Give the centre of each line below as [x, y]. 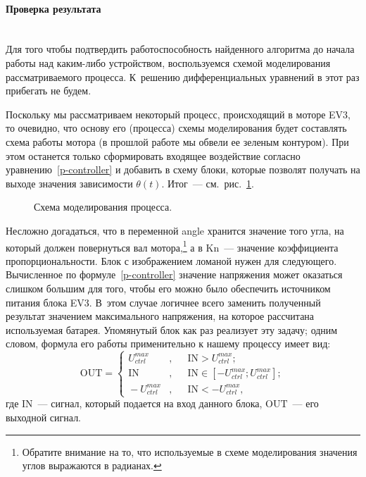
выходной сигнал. [44, 417]
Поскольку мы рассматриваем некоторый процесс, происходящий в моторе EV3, [178, 114]
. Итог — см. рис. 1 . [208, 183]
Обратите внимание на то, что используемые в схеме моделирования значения [190, 451]
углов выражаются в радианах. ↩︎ [92, 465]
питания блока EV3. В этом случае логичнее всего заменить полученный [163, 302]
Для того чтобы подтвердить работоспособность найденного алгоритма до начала [180, 49]
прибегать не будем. [49, 91]
